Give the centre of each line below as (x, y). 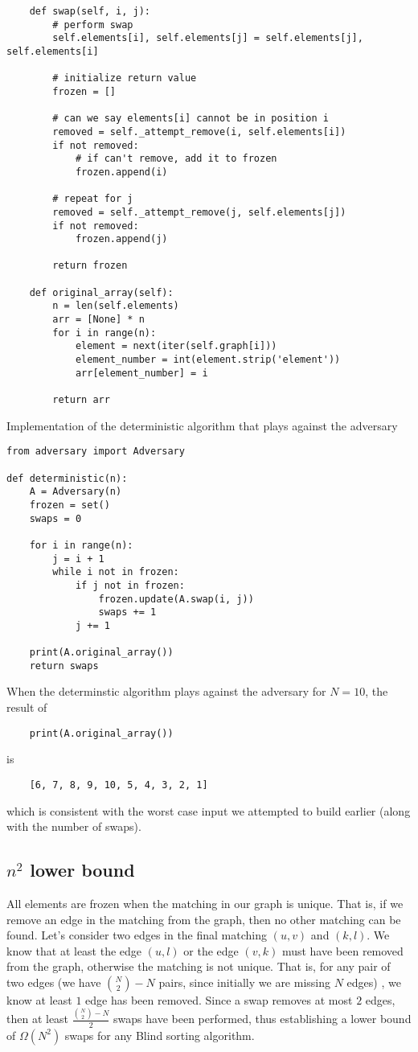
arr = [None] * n (98, 320)
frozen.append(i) (121, 172)
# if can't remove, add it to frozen (176, 159)
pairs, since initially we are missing (245, 982)
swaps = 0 (55, 518)
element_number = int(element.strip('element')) (208, 360)
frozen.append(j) (121, 239)
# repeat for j (93, 199)
